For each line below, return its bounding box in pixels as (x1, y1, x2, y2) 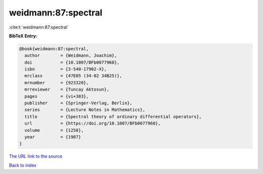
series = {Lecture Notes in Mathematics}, (24, 107, 146, 112)
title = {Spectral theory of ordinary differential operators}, (24, 114, 202, 119)
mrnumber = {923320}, (24, 80, 89, 85)
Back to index (9, 162, 37, 168)
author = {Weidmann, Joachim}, (24, 53, 117, 58)
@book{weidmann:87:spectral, (19, 46, 89, 51)
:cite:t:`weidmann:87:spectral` (9, 24, 69, 30)
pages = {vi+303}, (24, 94, 89, 99)
